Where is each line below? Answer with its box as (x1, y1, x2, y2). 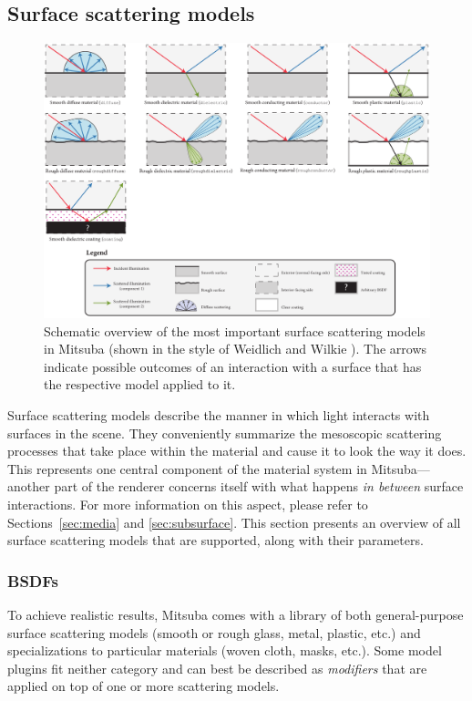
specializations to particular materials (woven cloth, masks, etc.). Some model (7, 641, 442, 660)
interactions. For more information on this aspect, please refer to (7, 494, 368, 513)
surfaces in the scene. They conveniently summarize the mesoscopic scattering (7, 423, 442, 442)
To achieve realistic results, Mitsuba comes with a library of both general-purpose (7, 604, 464, 624)
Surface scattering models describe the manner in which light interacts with (7, 406, 430, 425)
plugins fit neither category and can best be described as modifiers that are (7, 658, 427, 677)
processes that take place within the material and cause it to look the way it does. (7, 441, 467, 460)
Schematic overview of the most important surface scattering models (44, 321, 426, 340)
